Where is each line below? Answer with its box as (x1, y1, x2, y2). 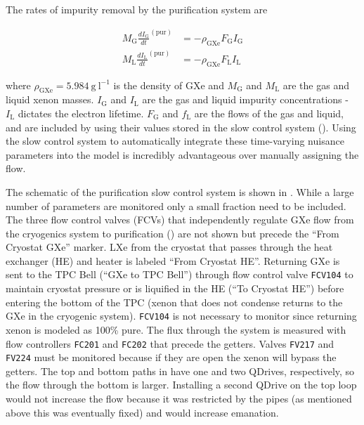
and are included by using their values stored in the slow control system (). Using (6, 119, 356, 134)
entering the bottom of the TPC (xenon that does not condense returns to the (6, 294, 343, 309)
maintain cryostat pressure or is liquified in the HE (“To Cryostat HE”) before (6, 281, 344, 296)
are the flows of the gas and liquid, (194, 105, 344, 120)
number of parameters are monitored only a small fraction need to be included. (6, 198, 346, 213)
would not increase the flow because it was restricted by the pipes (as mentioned (6, 391, 352, 406)
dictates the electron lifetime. (18, 105, 144, 120)
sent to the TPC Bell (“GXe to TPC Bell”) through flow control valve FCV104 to (6, 267, 353, 282)
